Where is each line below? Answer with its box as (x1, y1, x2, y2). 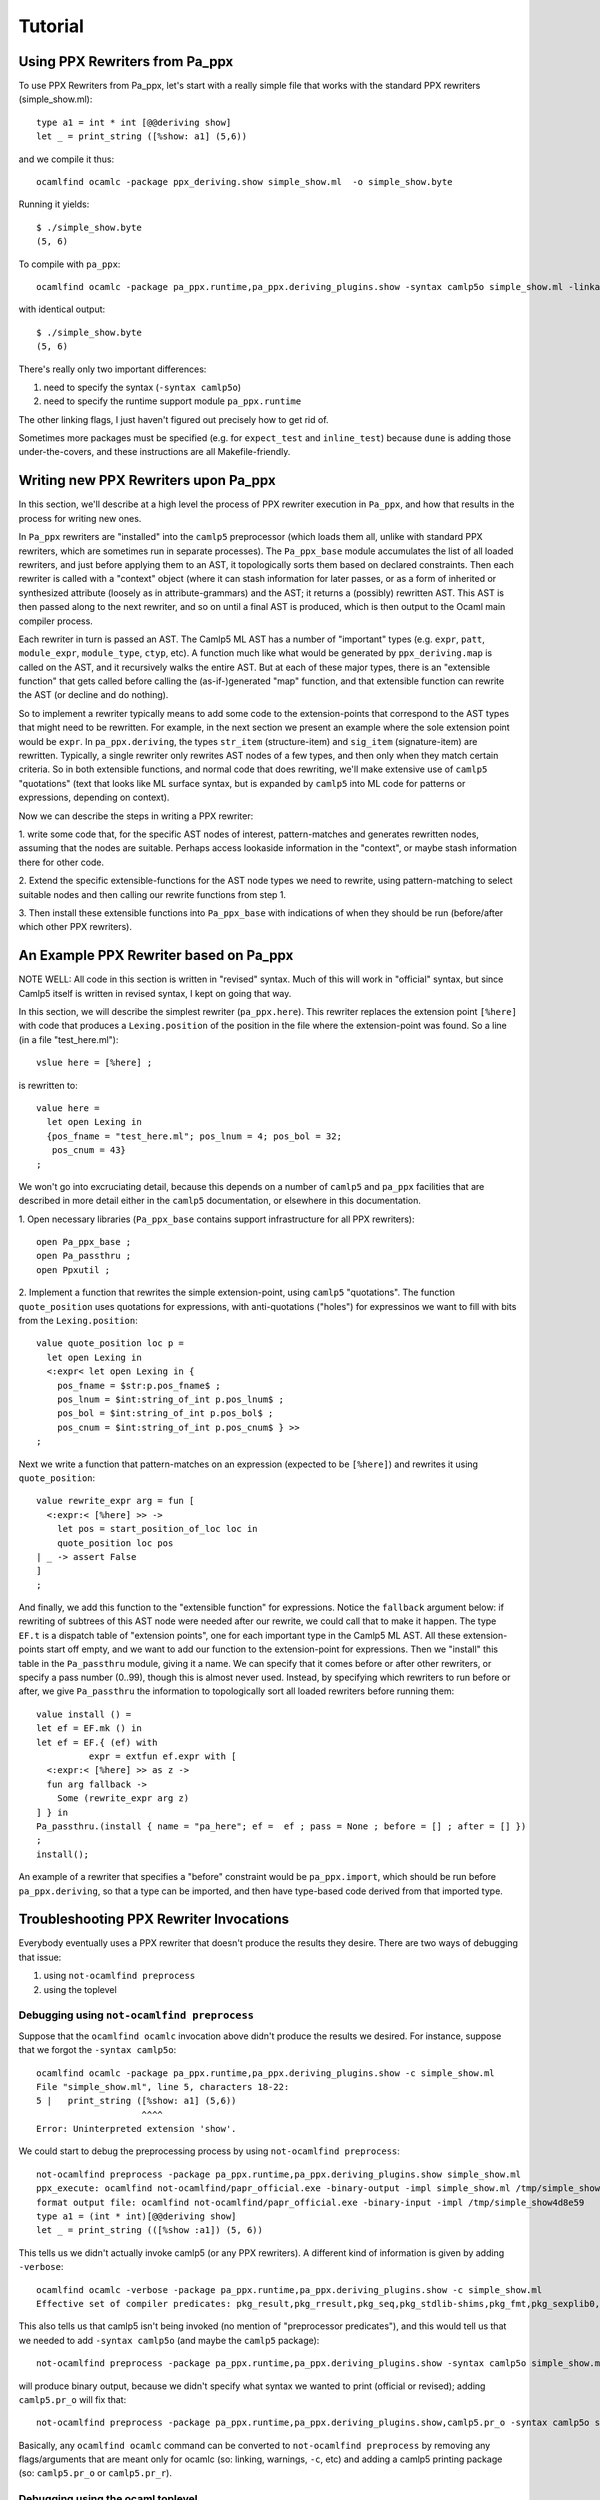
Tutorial (18, 15, 85, 37)
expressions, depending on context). (18, 791, 170, 804)
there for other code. (18, 856, 105, 868)
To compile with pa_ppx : (18, 258, 121, 270)
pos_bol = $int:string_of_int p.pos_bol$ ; (56, 1408, 274, 1419)
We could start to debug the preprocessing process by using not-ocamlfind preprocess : (18, 2145, 400, 2157)
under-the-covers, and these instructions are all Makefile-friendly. (18, 446, 291, 458)
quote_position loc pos (56, 1537, 174, 1549)
